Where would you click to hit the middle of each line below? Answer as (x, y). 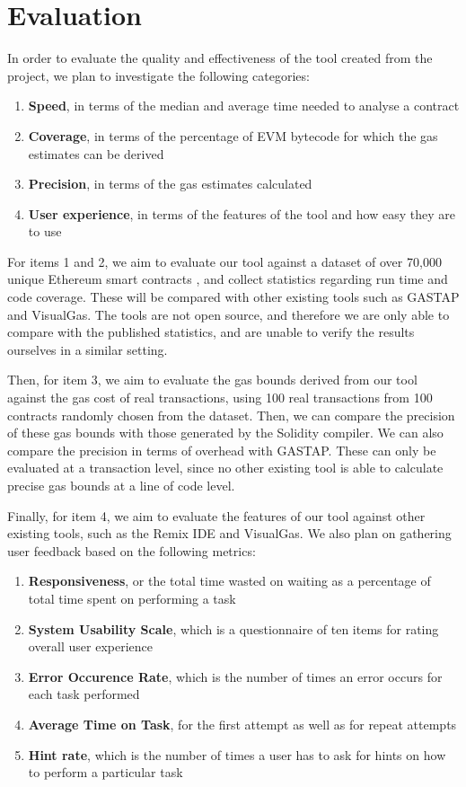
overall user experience (91, 646)
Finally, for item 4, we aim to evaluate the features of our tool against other (216, 515)
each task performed (84, 694)
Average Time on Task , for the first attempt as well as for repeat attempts (242, 724)
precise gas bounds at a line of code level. (121, 485)
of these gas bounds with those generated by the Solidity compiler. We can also (225, 433)
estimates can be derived (96, 153)
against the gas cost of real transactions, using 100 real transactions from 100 (220, 398)
